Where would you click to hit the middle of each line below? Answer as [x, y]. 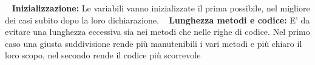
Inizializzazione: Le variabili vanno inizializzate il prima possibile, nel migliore [161, 8]
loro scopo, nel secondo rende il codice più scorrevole [103, 55]
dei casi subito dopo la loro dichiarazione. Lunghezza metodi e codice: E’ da [157, 20]
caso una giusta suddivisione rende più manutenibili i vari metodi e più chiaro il [154, 43]
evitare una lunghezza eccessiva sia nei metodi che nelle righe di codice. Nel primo [157, 32]
